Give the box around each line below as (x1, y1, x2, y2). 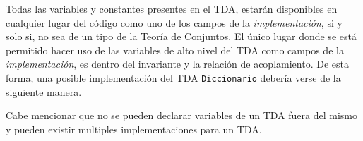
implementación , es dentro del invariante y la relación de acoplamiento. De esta (6, 56, 349, 71)
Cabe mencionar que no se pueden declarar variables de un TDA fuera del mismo (6, 108, 357, 123)
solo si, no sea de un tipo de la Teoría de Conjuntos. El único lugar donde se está (6, 29, 357, 44)
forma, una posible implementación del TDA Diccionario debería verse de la (6, 70, 341, 85)
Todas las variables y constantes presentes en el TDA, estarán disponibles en (6, 1, 338, 16)
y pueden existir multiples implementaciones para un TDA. (6, 121, 262, 136)
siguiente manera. (6, 84, 82, 99)
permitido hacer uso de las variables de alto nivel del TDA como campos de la (6, 42, 344, 57)
